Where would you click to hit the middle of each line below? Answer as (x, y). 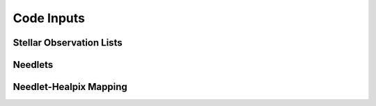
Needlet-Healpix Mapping (70, 87)
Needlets (33, 65)
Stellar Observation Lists (68, 43)
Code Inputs (49, 18)
